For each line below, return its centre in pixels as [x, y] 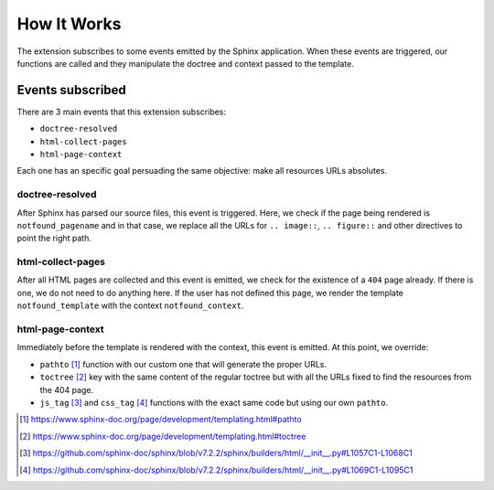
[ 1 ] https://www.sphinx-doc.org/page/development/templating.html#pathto [161, 420]
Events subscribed [72, 90]
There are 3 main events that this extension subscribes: [122, 112]
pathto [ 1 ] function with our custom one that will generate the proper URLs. [183, 364]
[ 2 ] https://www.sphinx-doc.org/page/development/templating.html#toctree [163, 436]
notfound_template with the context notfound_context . [130, 305]
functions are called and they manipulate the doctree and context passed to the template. [185, 63]
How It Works [69, 24]
